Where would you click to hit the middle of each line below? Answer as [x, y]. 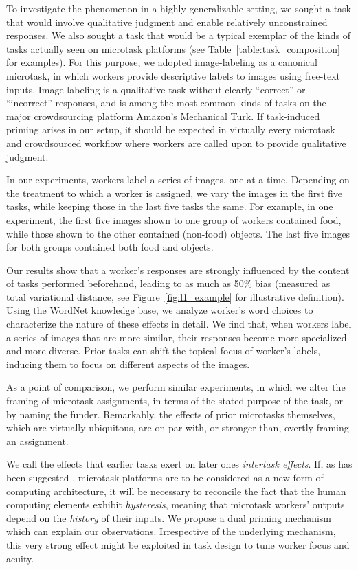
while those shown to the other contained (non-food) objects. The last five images [178, 233]
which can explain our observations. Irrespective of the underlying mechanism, [171, 531]
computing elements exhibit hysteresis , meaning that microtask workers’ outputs [176, 504]
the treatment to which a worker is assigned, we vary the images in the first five [174, 193]
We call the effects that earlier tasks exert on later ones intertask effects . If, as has [179, 464]
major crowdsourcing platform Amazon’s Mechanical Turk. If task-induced [163, 116]
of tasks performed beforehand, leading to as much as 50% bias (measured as [168, 283]
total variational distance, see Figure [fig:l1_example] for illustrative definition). [175, 296]
